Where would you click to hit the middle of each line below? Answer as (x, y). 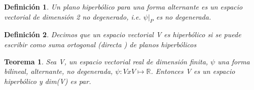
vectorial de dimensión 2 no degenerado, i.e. (72, 16)
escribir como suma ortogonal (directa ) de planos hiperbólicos (100, 44)
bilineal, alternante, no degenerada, (59, 71)
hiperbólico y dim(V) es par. (48, 81)
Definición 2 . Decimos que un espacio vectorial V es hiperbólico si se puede (123, 34)
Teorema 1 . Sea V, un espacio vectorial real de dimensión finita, (106, 61)
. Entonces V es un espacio (193, 71)
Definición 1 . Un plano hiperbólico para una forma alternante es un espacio (123, 7)
